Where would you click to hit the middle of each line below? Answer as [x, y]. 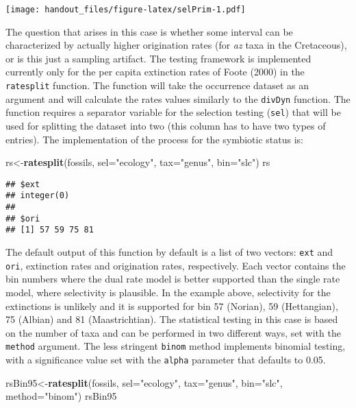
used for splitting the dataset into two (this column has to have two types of [166, 125]
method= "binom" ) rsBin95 [61, 396]
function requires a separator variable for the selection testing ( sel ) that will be [173, 112]
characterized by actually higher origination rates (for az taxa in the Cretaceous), [176, 45]
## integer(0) [38, 196]
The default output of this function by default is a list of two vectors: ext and [169, 252]
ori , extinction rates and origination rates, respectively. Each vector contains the [176, 265]
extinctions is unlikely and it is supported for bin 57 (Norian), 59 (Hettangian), [172, 305]
